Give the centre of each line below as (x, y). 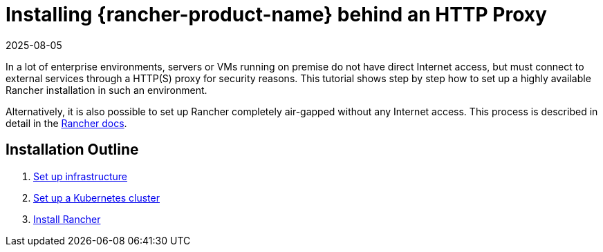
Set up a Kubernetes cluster (96, 197)
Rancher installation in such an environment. (106, 90)
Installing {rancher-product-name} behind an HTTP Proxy (276, 14)
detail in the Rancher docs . (66, 123)
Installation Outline (72, 150)
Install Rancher (67, 219)
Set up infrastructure (81, 176)
